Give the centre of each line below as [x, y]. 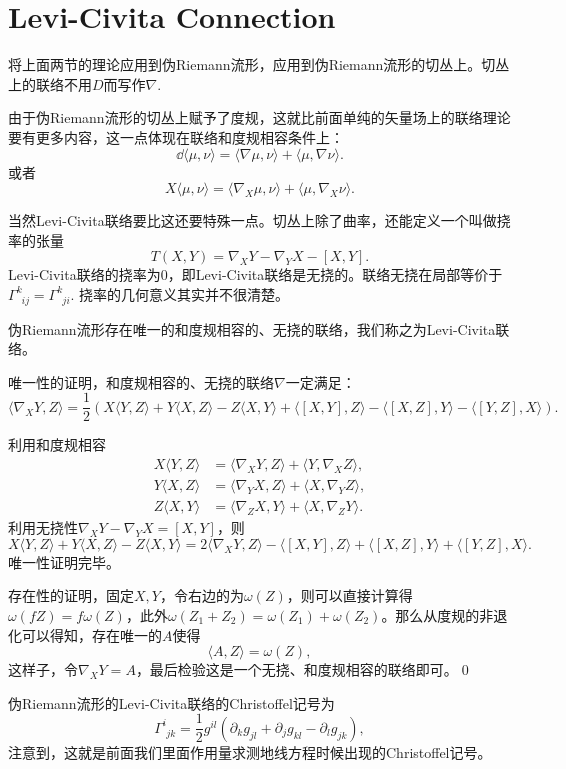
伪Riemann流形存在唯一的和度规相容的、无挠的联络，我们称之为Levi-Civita [252, 328]
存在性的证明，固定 [71, 595]
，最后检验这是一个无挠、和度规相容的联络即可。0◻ [304, 669]
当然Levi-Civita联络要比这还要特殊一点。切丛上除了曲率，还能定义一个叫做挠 [259, 220]
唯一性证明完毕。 [64, 561]
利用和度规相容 [57, 444]
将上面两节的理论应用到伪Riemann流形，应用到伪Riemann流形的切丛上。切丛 [259, 64]
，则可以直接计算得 [349, 595]
